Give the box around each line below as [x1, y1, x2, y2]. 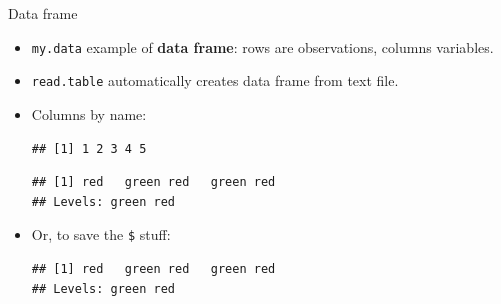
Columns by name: [31, 103, 147, 124]
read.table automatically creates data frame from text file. [31, 70, 399, 91]
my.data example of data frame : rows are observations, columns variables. [31, 36, 494, 57]
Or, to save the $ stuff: [31, 224, 171, 245]
